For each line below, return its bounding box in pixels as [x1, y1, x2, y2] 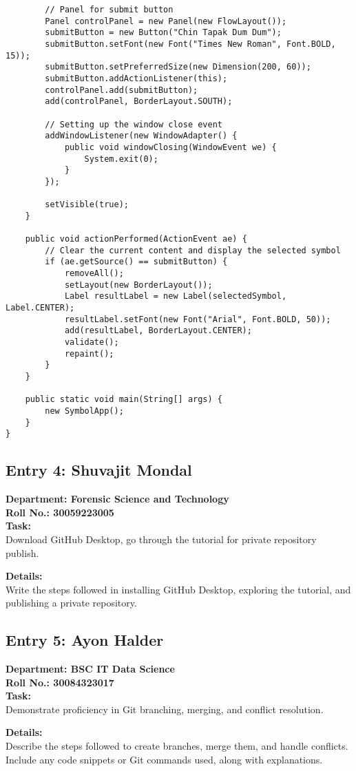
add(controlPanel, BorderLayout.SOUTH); [45, 96, 233, 107]
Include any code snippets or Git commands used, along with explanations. [6, 752, 323, 766]
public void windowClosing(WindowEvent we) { [64, 142, 277, 152]
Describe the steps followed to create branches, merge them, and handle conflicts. [6, 739, 348, 753]
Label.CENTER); [6, 303, 75, 313]
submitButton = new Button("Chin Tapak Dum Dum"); [45, 28, 282, 38]
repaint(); [64, 348, 114, 359]
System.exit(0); [84, 154, 158, 164]
